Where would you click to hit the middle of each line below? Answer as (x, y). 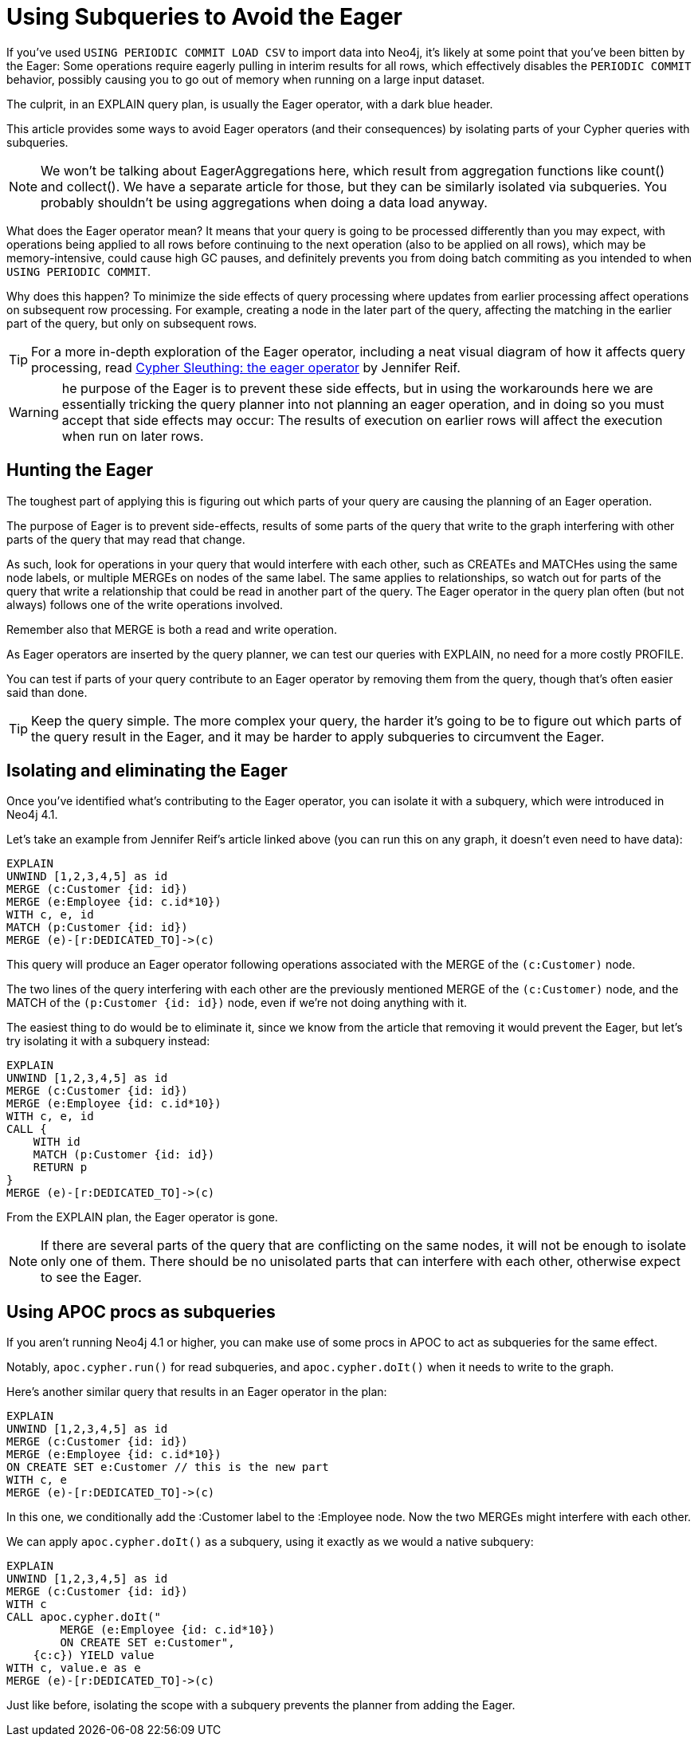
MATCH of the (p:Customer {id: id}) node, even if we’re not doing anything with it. (237, 1003)
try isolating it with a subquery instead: (108, 1041)
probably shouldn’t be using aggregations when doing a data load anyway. (264, 202)
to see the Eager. (91, 1278)
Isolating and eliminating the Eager (147, 771)
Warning (34, 412)
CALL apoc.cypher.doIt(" (84, 1617)
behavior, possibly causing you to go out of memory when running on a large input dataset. (246, 79)
